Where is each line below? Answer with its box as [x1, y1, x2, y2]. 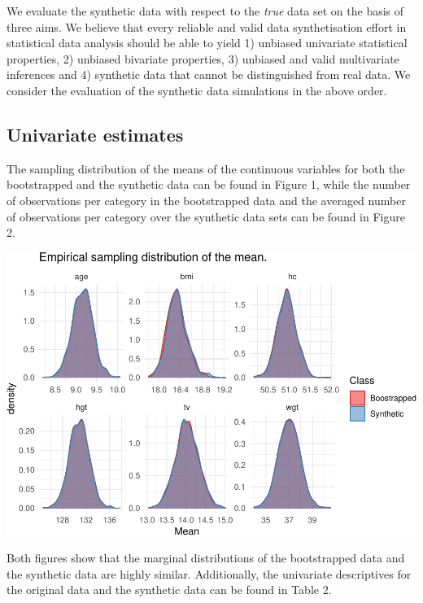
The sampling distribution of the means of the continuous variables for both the [7, 159, 405, 177]
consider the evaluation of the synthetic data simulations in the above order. [7, 81, 387, 98]
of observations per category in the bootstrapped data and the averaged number [7, 191, 406, 208]
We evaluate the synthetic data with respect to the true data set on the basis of [7, 2, 404, 19]
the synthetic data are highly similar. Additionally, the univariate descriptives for [7, 565, 412, 582]
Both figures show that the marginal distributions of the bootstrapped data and [7, 549, 405, 566]
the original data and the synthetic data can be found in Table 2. [7, 581, 332, 598]
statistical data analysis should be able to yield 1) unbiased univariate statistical [7, 34, 408, 51]
